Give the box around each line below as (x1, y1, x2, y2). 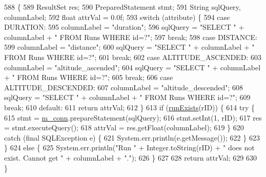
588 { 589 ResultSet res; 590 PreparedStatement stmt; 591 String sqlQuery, (4, 2, 241, 12)
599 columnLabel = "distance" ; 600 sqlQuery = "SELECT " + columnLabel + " (4, 42, 255, 52)
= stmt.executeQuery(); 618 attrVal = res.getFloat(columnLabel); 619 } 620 (4, 122, 244, 133)
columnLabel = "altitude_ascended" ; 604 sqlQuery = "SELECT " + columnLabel (4, 62, 261, 72)
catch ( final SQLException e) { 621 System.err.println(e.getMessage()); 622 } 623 (4, 132, 260, 143)
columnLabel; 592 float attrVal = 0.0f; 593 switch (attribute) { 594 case (4, 11, 230, 22)
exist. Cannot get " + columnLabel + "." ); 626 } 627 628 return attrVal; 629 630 (4, 152, 257, 163)
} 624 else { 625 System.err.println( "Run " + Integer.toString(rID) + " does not (4, 142, 255, 153)
